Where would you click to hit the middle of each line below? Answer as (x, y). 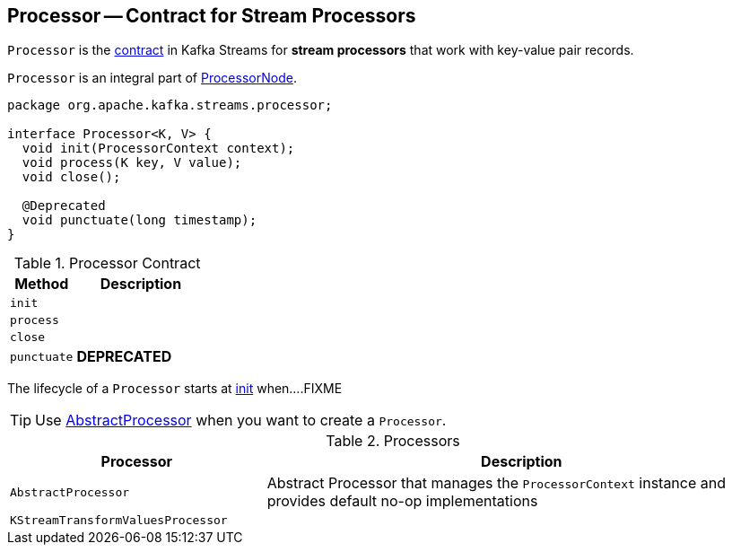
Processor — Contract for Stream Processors (212, 16)
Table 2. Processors (393, 441)
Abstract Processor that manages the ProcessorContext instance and (497, 483)
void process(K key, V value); (132, 163)
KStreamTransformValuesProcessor (119, 521)
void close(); (71, 177)
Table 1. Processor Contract (107, 263)
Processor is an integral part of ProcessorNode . (152, 78)
